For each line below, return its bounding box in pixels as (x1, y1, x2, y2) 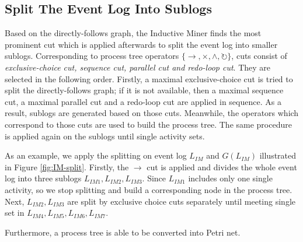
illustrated (259, 149, 297, 162)
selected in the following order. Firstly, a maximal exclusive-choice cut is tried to (5, 72, 293, 85)
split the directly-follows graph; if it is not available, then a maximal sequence (5, 84, 284, 96)
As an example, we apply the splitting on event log (5, 149, 187, 162)
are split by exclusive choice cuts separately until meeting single (67, 195, 295, 207)
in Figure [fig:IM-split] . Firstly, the (5, 160, 129, 173)
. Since (142, 172, 166, 184)
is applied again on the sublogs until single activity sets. (5, 129, 205, 142)
